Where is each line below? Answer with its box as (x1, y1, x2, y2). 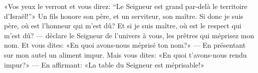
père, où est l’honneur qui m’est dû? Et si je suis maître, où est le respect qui (4, 20, 241, 31)
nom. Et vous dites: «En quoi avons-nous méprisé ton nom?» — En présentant (4, 40, 246, 50)
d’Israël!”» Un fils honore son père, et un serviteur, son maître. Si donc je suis (4, 10, 243, 21)
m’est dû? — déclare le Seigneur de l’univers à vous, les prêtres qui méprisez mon (4, 30, 254, 40)
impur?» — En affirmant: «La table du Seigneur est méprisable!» (4, 59, 204, 70)
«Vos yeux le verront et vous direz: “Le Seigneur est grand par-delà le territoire (4, 1, 247, 11)
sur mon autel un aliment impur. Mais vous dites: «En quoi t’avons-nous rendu (4, 49, 247, 60)
